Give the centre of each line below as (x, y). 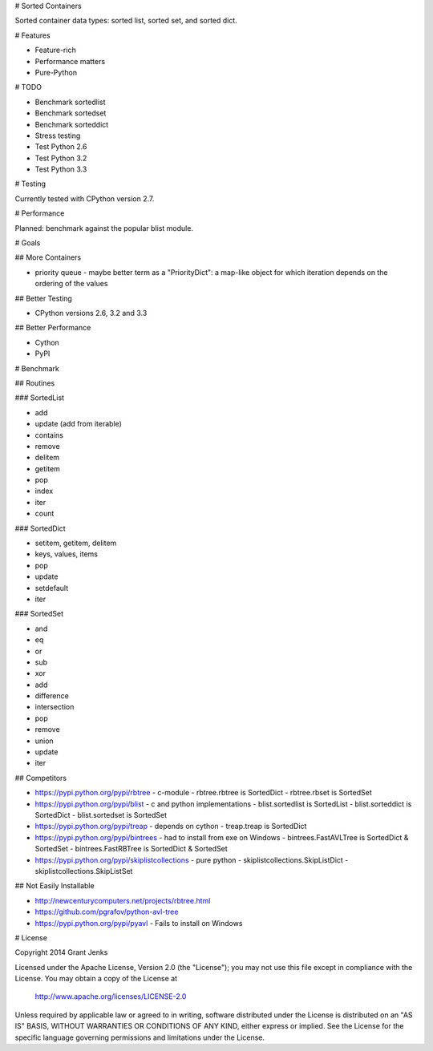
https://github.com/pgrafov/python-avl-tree (107, 912)
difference (52, 696)
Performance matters (70, 61)
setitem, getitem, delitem (76, 543)
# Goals (28, 243)
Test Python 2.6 (61, 147)
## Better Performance (53, 328)
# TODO (28, 87)
